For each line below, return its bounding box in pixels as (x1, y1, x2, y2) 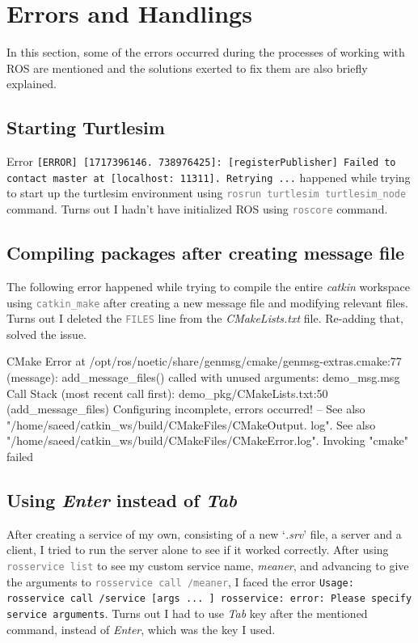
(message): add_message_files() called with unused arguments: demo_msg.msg (6, 369, 400, 386)
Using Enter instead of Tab (6, 487, 238, 512)
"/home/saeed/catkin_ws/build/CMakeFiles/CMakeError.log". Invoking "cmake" (6, 432, 408, 449)
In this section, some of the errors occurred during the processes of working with (6, 44, 405, 61)
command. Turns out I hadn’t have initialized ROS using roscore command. (6, 201, 388, 218)
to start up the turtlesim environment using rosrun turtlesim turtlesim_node (6, 184, 407, 201)
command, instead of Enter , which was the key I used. (6, 620, 276, 637)
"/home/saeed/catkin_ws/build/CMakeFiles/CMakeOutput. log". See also (6, 416, 376, 433)
